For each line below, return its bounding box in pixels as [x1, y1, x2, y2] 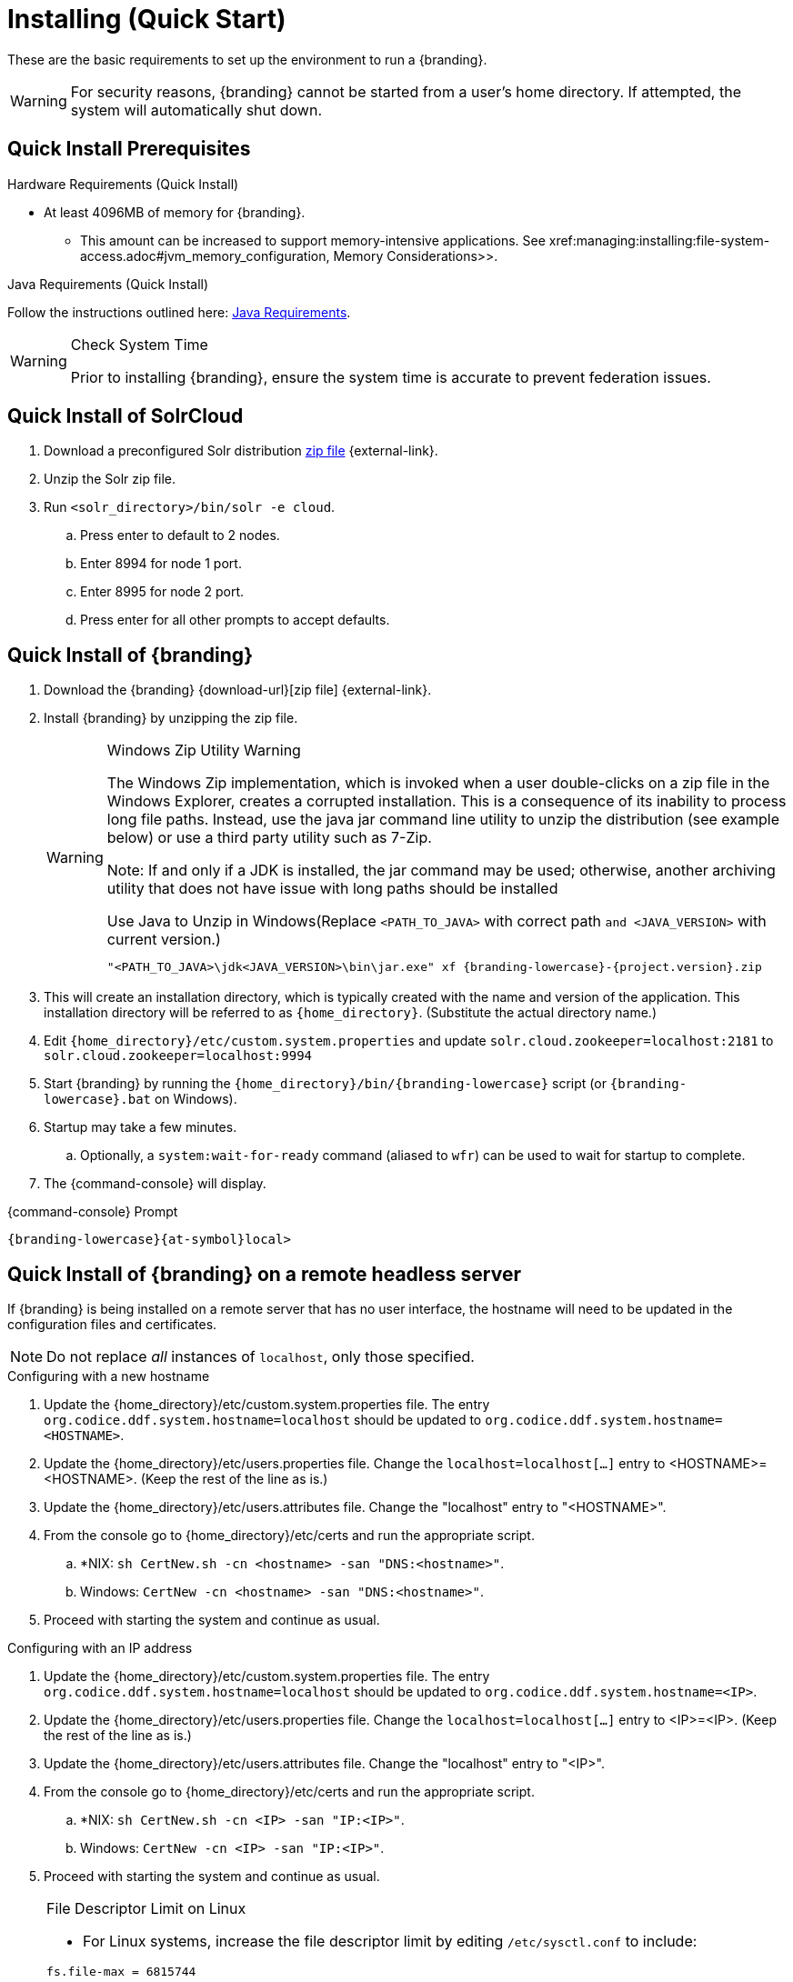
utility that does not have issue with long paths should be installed [106, 879, 558, 898]
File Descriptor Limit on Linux [46, 1899, 246, 1918]
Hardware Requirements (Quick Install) [7, 175, 239, 192]
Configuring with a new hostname [7, 1368, 210, 1385]
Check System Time [70, 335, 208, 354]
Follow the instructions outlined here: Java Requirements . [7, 304, 351, 320]
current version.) [106, 930, 221, 949]
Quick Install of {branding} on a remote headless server [7, 1262, 521, 1286]
